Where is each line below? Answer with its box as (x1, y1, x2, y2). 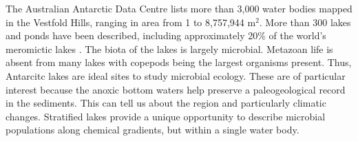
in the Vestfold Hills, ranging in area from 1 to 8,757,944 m (6, 14, 256, 29)
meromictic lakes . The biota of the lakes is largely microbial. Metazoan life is (6, 41, 333, 56)
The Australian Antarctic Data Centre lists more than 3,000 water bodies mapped (6, 1, 352, 15)
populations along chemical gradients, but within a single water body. (6, 122, 299, 137)
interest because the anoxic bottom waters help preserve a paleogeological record (6, 82, 346, 96)
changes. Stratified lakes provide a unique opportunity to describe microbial (6, 109, 326, 123)
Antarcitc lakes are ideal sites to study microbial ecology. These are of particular (6, 68, 346, 83)
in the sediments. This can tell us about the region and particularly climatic (6, 96, 326, 110)
